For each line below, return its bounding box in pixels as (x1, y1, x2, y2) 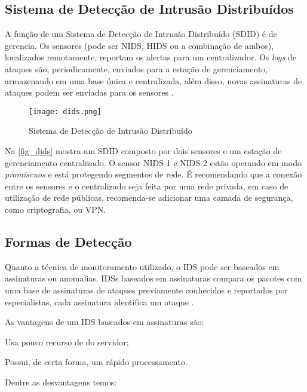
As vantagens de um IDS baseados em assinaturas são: (5, 316, 204, 328)
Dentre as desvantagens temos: (5, 375, 117, 388)
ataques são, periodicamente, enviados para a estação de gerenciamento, (5, 62, 268, 75)
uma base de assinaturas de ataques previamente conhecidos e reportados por (5, 283, 288, 296)
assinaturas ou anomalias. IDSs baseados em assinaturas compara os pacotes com (5, 272, 302, 284)
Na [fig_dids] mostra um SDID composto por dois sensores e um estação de (5, 145, 282, 157)
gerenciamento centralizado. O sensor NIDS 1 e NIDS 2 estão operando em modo (5, 156, 302, 169)
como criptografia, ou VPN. (5, 203, 106, 215)
